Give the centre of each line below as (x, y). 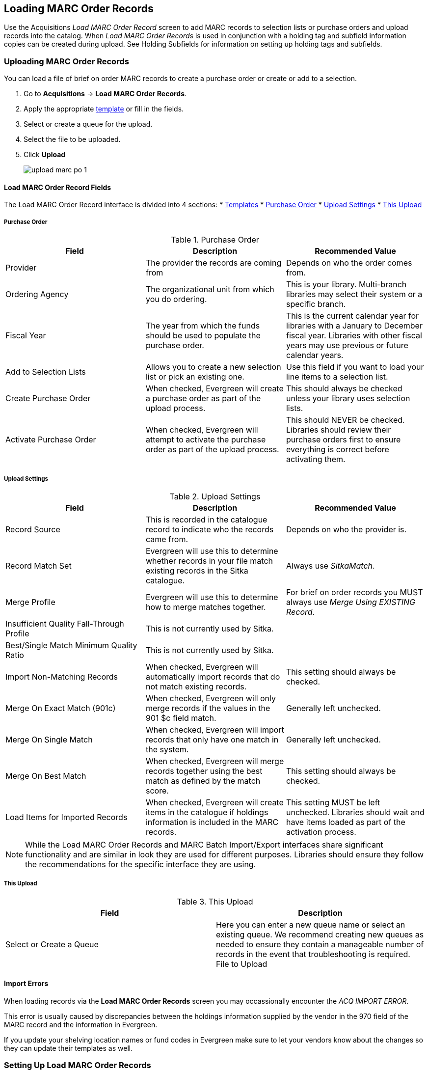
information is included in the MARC (212, 822)
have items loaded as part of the (346, 822)
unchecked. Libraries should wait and (355, 812)
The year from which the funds (203, 326)
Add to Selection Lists (46, 372)
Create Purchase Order (48, 398)
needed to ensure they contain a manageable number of (320, 944)
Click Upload (45, 155)
